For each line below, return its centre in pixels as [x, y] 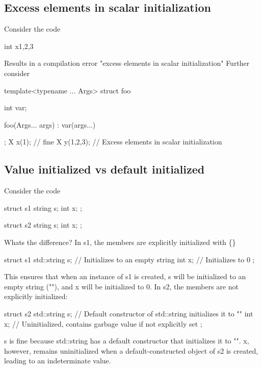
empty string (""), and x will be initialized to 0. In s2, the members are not [121, 286]
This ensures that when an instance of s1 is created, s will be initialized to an [125, 276]
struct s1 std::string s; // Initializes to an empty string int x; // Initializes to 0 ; [129, 259]
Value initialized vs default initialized [104, 169]
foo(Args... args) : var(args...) [50, 124]
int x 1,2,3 [19, 46]
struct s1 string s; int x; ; [43, 207]
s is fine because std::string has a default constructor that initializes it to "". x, [127, 341]
